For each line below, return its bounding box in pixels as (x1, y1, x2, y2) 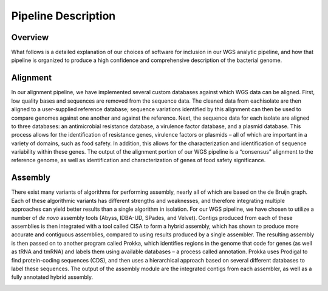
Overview (11, 32, 49, 43)
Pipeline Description (11, 9, 116, 22)
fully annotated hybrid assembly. (11, 273, 94, 281)
